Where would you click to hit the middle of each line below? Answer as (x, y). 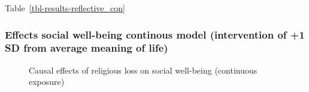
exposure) (47, 82)
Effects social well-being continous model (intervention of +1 (155, 34)
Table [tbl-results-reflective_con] (65, 8)
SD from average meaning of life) (87, 48)
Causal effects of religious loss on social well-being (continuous (143, 70)
